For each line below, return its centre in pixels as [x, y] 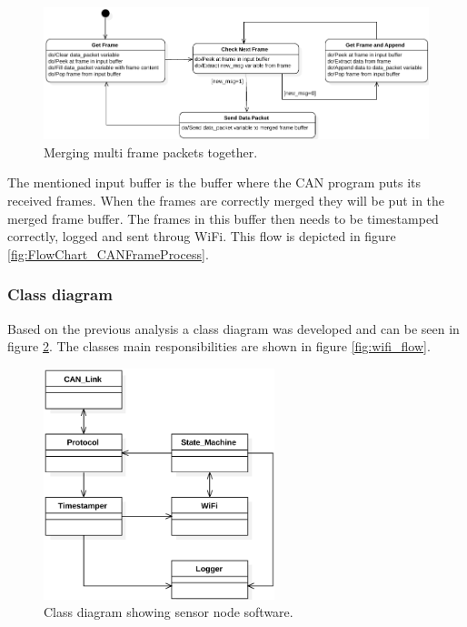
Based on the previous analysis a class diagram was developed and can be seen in [233, 328]
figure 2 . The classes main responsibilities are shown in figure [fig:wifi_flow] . [219, 346]
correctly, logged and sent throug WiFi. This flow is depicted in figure [202, 236]
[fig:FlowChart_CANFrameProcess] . [108, 253]
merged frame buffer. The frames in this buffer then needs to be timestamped [223, 218]
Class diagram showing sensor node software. [169, 612]
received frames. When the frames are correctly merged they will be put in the [226, 201]
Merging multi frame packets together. [151, 152]
